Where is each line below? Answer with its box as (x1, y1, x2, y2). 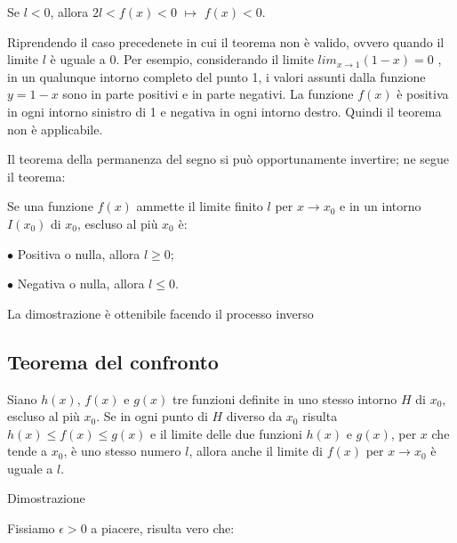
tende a (7, 442, 48, 460)
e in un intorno (340, 197, 421, 215)
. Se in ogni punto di (96, 407, 208, 425)
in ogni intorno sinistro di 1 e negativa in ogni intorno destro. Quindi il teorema (7, 101, 442, 120)
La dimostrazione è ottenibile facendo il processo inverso (7, 304, 314, 322)
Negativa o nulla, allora (17, 274, 145, 293)
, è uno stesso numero (63, 442, 181, 460)
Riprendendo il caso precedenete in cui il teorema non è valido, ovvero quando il (7, 32, 445, 51)
